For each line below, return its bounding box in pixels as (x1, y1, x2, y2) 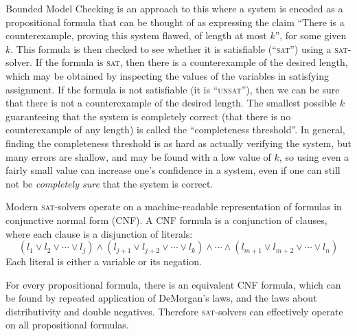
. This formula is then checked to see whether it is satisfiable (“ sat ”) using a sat (10, 41, 348, 56)
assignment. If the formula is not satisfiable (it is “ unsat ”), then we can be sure (5, 82, 340, 96)
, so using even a (279, 149, 349, 164)
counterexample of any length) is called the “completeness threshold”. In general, (5, 122, 345, 137)
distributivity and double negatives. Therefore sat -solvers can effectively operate (5, 304, 343, 318)
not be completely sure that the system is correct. (5, 176, 214, 190)
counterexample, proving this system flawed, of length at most (5, 28, 267, 43)
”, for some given (275, 28, 347, 43)
